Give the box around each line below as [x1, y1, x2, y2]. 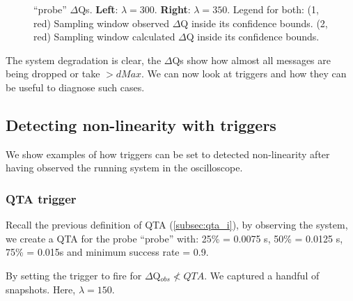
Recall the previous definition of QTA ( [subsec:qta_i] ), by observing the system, [6, 217, 348, 232]
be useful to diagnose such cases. [6, 79, 145, 94]
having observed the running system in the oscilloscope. [6, 160, 243, 175]
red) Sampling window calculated [33, 29, 175, 44]
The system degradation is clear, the [6, 52, 162, 67]
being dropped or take [6, 66, 100, 81]
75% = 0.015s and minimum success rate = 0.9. [6, 245, 209, 259]
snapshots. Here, [6, 281, 76, 296]
